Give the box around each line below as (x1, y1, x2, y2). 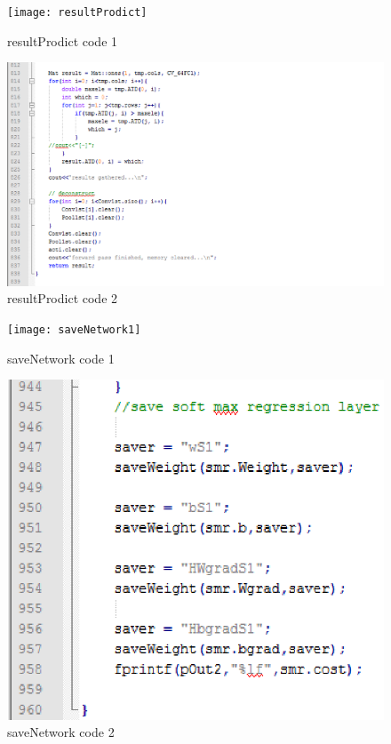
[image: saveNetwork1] (7, 324, 141, 337)
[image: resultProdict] (7, 6, 148, 19)
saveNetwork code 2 (7, 723, 115, 741)
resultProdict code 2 (7, 289, 118, 308)
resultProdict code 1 (7, 31, 118, 50)
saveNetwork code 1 (7, 348, 115, 367)
